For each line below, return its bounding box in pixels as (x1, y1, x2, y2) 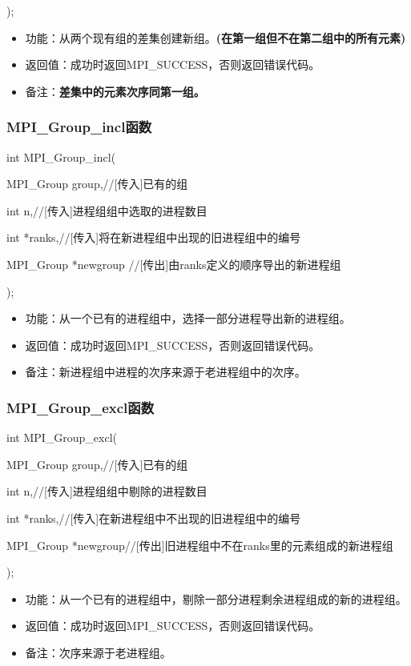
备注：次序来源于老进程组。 (25, 644, 171, 660)
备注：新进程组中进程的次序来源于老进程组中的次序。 (25, 363, 306, 380)
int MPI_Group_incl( (6, 148, 116, 165)
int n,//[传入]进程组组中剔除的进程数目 (6, 483, 208, 499)
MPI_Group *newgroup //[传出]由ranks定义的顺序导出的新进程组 (6, 255, 341, 272)
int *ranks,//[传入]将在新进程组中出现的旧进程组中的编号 (6, 229, 301, 246)
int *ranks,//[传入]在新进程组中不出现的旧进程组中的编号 (6, 509, 301, 526)
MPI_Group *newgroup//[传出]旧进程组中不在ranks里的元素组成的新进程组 (6, 536, 393, 553)
